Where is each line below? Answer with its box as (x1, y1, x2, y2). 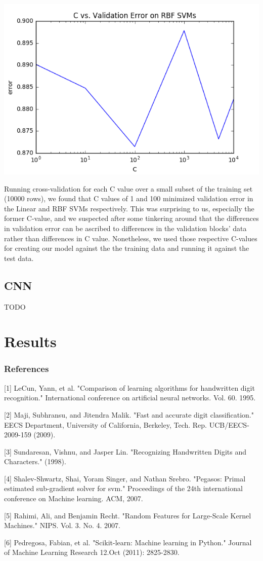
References (4, 362, 49, 375)
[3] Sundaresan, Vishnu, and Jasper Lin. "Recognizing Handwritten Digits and (4, 446, 247, 457)
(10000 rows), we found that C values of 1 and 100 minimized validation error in (4, 193, 253, 204)
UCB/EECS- (209, 419, 249, 430)
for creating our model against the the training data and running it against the (4, 243, 249, 253)
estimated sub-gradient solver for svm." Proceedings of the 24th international (4, 483, 243, 494)
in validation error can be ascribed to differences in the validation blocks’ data (4, 222, 247, 233)
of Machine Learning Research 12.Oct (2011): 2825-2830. (4, 547, 180, 557)
